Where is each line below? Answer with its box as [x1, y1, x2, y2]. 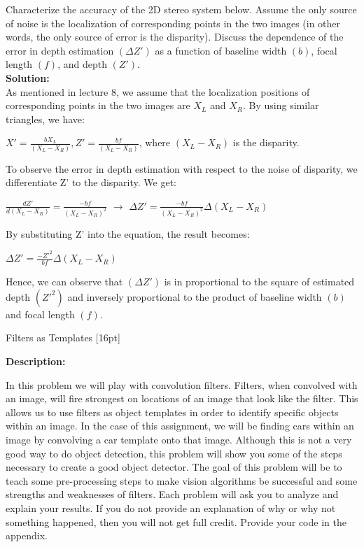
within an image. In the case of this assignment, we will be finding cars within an [6, 418, 354, 433]
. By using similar [243, 98, 319, 113]
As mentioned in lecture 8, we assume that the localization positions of [6, 84, 310, 99]
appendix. [6, 528, 48, 543]
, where [139, 135, 171, 150]
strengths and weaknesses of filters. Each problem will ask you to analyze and [6, 487, 339, 502]
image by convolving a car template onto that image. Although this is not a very [6, 432, 352, 446]
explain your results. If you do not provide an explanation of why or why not [6, 500, 336, 515]
